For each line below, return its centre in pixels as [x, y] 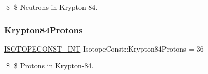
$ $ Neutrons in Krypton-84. [52, 7]
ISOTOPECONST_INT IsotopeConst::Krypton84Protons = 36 [104, 48]
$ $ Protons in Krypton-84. [50, 66]
